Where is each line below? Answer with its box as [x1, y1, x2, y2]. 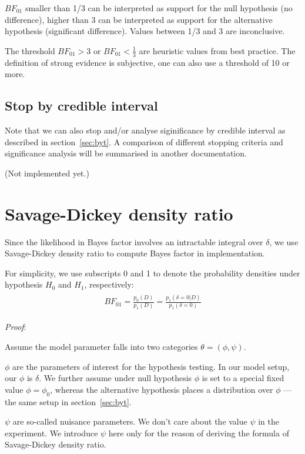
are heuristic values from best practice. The [139, 44, 296, 56]
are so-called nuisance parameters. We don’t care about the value [12, 415, 247, 428]
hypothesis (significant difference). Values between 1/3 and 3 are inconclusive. [5, 25, 285, 37]
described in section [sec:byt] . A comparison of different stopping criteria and [5, 135, 283, 148]
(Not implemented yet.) [5, 166, 89, 179]
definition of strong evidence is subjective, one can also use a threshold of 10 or [5, 56, 290, 68]
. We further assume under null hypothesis [39, 372, 192, 384]
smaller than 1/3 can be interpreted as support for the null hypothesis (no [25, 2, 293, 14]
